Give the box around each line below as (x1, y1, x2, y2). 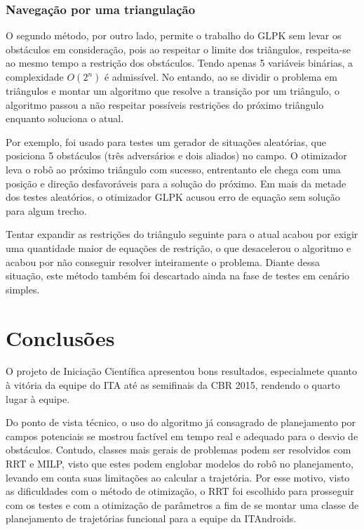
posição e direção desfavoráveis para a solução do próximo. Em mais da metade (6, 175, 346, 190)
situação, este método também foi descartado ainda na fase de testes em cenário (6, 268, 350, 283)
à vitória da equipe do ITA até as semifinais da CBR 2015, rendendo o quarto (6, 378, 340, 392)
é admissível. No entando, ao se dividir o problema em (104, 69, 337, 84)
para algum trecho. (6, 203, 87, 218)
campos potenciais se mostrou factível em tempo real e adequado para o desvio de (6, 428, 358, 443)
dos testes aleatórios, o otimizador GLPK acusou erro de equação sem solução (6, 190, 340, 204)
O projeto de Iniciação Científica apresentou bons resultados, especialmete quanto (6, 364, 357, 378)
